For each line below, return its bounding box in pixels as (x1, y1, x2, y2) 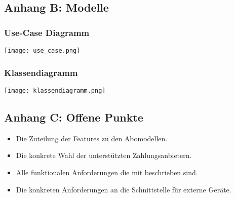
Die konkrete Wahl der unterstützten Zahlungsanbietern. (16, 150, 192, 161)
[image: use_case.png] (4, 47, 81, 54)
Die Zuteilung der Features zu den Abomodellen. (16, 133, 168, 143)
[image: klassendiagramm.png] (4, 87, 106, 94)
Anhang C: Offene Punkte (4, 109, 143, 125)
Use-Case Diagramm (4, 26, 90, 38)
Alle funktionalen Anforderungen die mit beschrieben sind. (16, 167, 198, 177)
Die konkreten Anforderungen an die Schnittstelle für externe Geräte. (16, 184, 231, 194)
